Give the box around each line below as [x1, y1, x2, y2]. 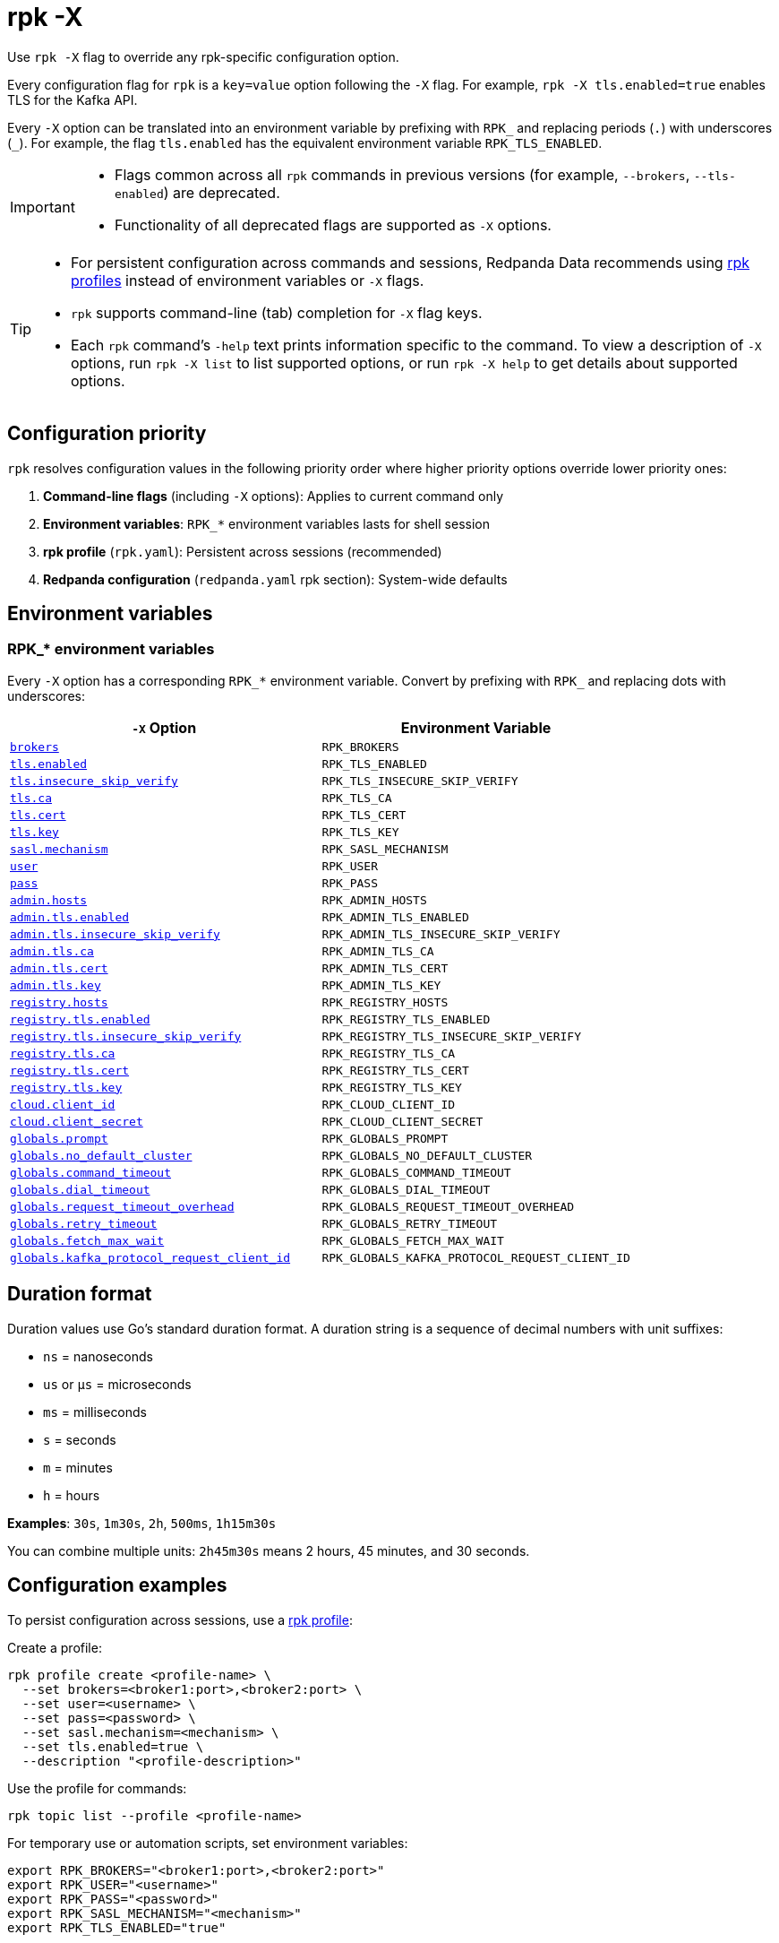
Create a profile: [7, 1639, 102, 1655]
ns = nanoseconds [43, 1348, 153, 1364]
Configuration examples [7, 1574, 227, 1597]
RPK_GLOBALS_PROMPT [321, 1131, 449, 1145]
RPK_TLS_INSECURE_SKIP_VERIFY [321, 773, 518, 788]
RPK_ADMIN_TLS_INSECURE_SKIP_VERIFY [321, 927, 561, 941]
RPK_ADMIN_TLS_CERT [321, 961, 449, 975]
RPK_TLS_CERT [321, 807, 407, 822]
